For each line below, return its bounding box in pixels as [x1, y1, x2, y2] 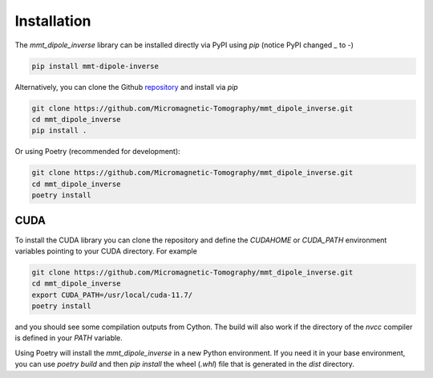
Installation [14, 12, 91, 30]
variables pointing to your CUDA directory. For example [14, 246, 198, 256]
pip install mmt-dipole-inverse [31, 61, 160, 71]
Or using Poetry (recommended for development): [14, 147, 180, 156]
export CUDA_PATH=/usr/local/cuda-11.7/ [31, 290, 192, 299]
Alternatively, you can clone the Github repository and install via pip [14, 82, 238, 91]
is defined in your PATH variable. [14, 333, 123, 343]
